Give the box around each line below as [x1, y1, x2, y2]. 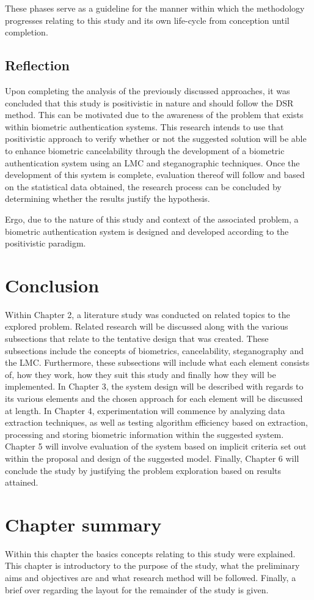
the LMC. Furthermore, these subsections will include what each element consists [5, 356, 310, 369]
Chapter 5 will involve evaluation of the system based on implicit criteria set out [5, 440, 307, 453]
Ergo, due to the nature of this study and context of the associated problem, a [5, 212, 299, 225]
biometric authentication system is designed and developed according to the [5, 224, 289, 237]
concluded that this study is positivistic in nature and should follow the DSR [5, 96, 294, 109]
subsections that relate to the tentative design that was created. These [5, 332, 269, 345]
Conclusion [5, 272, 100, 297]
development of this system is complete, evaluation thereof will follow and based [5, 168, 305, 181]
